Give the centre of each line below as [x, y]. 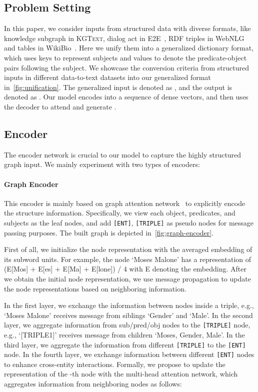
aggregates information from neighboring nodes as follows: [93, 384]
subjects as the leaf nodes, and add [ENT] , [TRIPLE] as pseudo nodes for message [129, 222]
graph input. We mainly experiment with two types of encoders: [102, 164]
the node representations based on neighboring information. [95, 288]
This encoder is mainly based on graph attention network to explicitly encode [125, 203]
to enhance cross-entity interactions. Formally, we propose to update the [115, 364]
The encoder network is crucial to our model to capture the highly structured [123, 154]
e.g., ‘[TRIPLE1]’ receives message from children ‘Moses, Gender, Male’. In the [124, 334]
